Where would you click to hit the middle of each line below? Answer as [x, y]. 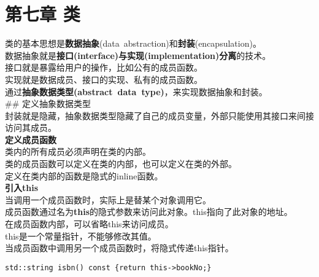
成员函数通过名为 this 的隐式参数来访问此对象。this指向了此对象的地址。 [149, 212]
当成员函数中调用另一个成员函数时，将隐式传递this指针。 [119, 248]
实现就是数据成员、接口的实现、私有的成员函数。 [104, 79]
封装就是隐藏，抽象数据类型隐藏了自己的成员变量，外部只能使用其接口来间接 [159, 115]
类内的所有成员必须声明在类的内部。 [78, 151]
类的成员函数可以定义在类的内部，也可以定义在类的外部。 [121, 164]
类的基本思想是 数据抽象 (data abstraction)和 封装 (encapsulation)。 [133, 43]
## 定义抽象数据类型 [48, 103]
